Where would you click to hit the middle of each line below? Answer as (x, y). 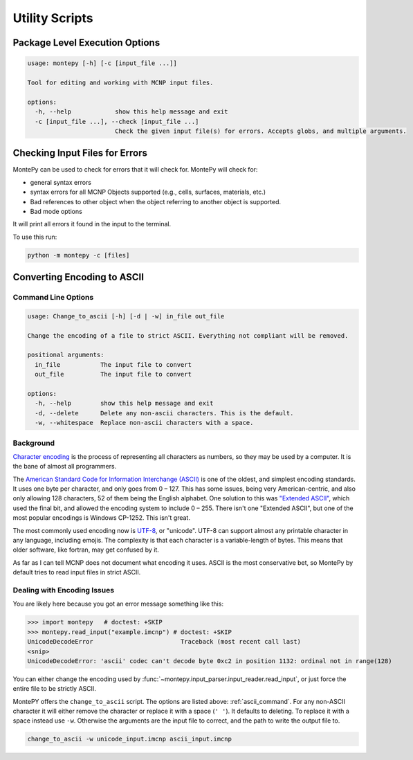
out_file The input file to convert (113, 374)
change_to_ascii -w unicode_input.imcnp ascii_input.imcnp (129, 739)
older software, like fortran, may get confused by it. (86, 550)
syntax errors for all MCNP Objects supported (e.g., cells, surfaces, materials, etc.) (148, 192)
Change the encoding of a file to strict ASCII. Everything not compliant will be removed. (188, 335)
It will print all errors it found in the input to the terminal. (92, 224)
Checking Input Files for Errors (80, 153)
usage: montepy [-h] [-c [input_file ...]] (102, 63)
